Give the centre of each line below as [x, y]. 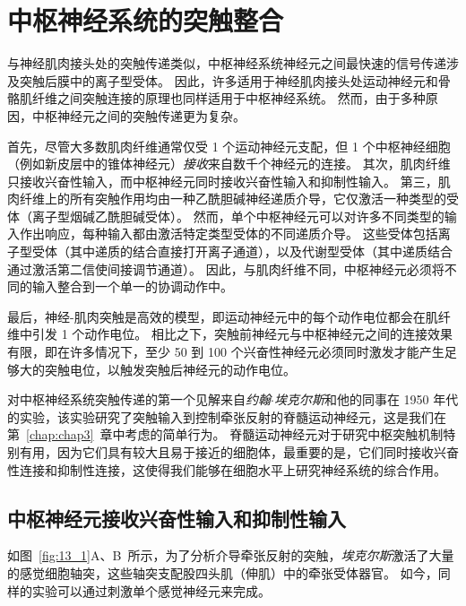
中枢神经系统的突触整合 [146, 20]
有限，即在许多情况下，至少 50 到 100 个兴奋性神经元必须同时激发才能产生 [226, 352]
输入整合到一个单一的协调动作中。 [132, 286]
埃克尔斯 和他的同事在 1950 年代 [366, 399]
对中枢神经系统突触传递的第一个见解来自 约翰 [139, 399]
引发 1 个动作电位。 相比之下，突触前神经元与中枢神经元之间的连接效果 [242, 334]
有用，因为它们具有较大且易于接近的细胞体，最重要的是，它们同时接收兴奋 [239, 452]
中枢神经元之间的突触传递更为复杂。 [138, 115]
